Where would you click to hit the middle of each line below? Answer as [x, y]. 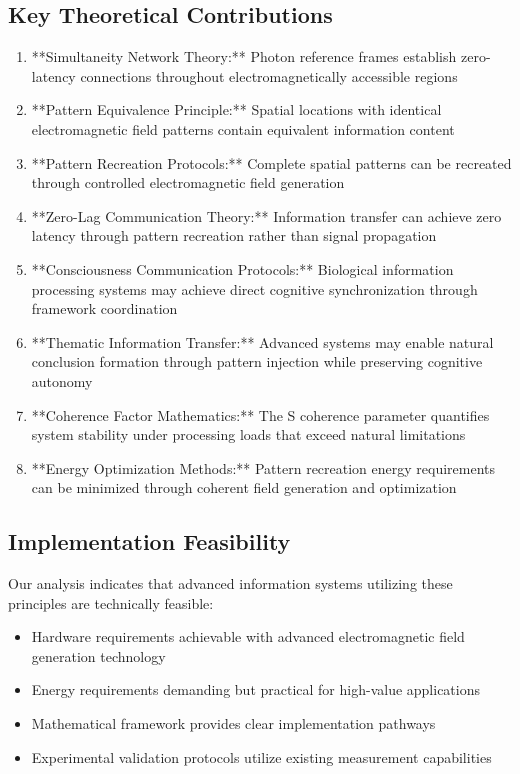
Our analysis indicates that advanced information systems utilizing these [230, 583]
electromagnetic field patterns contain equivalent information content [243, 128]
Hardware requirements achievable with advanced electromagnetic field [248, 636]
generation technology [98, 655]
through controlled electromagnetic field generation [188, 182]
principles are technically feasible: [111, 602]
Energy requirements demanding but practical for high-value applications [256, 689]
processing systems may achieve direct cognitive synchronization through [254, 288]
